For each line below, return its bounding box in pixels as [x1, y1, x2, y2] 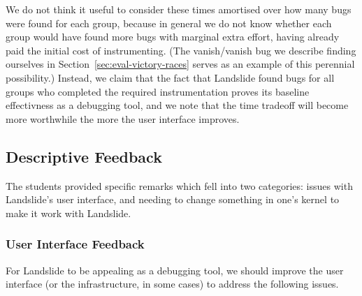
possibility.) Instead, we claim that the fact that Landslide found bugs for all [6, 70, 335, 84]
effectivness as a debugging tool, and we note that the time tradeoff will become [6, 98, 349, 112]
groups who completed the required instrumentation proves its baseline [6, 84, 310, 98]
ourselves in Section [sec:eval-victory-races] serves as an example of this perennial [6, 57, 355, 71]
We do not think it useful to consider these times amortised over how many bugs [6, 2, 352, 16]
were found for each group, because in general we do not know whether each [6, 15, 332, 30]
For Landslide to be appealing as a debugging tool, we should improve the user [6, 262, 344, 277]
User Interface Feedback [6, 235, 145, 253]
